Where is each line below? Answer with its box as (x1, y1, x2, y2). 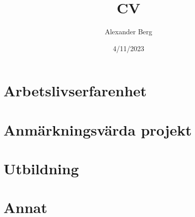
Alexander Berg (105, 26, 152, 37)
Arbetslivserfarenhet (3, 80, 147, 101)
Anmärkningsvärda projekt (3, 119, 192, 140)
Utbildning (3, 158, 79, 179)
